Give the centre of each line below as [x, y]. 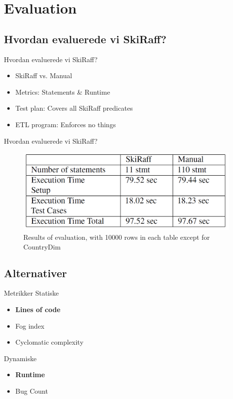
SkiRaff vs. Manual [44, 75]
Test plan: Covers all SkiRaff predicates [74, 108]
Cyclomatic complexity [49, 342]
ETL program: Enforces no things [66, 124]
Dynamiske [20, 358]
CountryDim [42, 246]
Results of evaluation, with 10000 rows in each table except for [116, 237]
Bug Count [32, 391]
